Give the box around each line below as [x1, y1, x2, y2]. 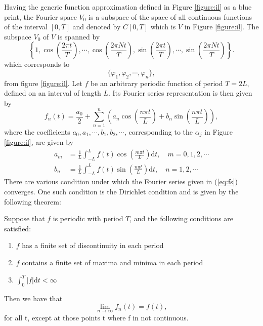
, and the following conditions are [129, 213, 233, 224]
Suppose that [4, 213, 45, 224]
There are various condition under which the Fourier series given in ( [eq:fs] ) [4, 176, 238, 187]
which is [150, 21, 176, 32]
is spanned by [57, 31, 100, 42]
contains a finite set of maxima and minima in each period [22, 257, 203, 267]
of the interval [4, 21, 48, 32]
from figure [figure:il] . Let [4, 77, 82, 88]
